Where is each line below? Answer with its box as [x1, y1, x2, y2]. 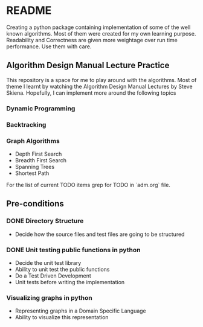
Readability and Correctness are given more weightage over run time [6, 36, 178, 43]
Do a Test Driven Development [14, 272, 92, 279]
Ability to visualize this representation [14, 314, 109, 321]
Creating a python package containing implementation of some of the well [6, 24, 191, 31]
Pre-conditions [6, 198, 65, 209]
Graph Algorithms [6, 136, 60, 145]
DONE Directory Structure [6, 217, 84, 225]
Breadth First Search [14, 156, 67, 163]
